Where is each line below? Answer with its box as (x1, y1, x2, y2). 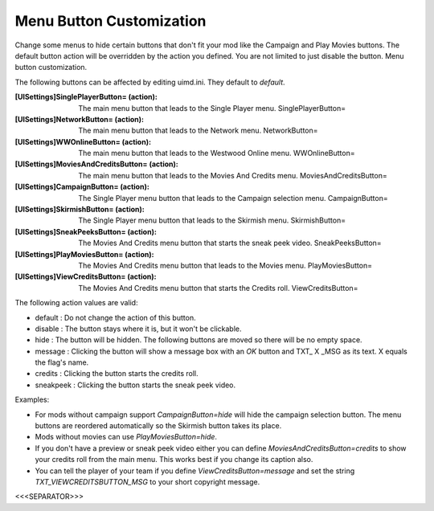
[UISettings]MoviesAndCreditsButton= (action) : (14, 159, 178, 169)
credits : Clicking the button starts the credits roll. (35, 369, 199, 378)
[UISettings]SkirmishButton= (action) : (14, 205, 145, 215)
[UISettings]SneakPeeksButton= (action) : (14, 227, 157, 236)
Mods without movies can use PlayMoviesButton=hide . (35, 432, 217, 442)
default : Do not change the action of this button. (35, 313, 196, 322)
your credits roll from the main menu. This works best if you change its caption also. (35, 455, 313, 464)
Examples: (14, 394, 50, 405)
